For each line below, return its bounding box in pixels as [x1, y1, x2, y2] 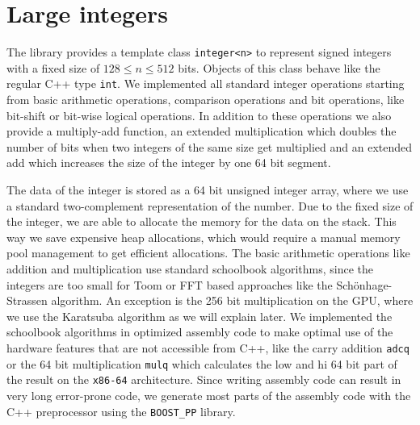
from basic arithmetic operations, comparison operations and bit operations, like [6, 91, 405, 108]
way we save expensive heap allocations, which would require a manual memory [6, 228, 401, 245]
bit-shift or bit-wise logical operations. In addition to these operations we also [6, 106, 392, 123]
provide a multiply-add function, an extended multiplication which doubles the [6, 123, 397, 140]
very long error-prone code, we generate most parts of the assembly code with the [6, 386, 411, 403]
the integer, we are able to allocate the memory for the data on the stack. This [6, 213, 397, 230]
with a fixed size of [6, 59, 100, 76]
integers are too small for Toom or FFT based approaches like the [6, 276, 333, 293]
